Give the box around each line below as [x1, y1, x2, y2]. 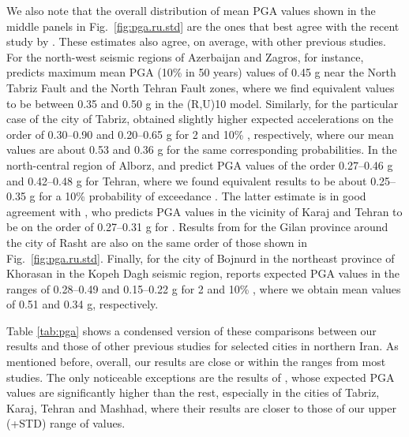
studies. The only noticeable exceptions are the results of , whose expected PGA [6, 368, 395, 385]
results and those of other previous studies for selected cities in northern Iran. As [6, 338, 399, 354]
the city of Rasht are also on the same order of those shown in [6, 233, 307, 250]
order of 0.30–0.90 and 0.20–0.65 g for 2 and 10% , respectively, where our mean [6, 125, 394, 142]
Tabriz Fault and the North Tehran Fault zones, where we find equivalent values [6, 79, 395, 95]
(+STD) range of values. [6, 415, 126, 431]
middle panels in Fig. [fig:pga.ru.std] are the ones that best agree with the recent [6, 17, 400, 34]
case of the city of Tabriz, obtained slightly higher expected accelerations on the [6, 110, 393, 127]
